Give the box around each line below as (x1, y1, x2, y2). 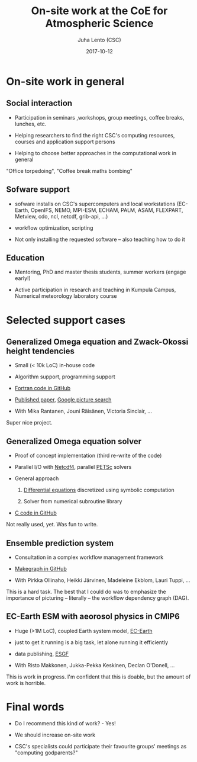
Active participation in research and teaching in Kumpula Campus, (14, 286, 176, 294)
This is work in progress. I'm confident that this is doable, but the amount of (6, 673, 191, 680)
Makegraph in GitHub (14, 565, 67, 572)
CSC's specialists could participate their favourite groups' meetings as (14, 742, 187, 750)
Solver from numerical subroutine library (23, 498, 122, 505)
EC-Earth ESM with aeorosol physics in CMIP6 (6, 612, 180, 622)
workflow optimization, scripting (14, 224, 93, 232)
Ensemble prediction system (6, 538, 114, 548)
